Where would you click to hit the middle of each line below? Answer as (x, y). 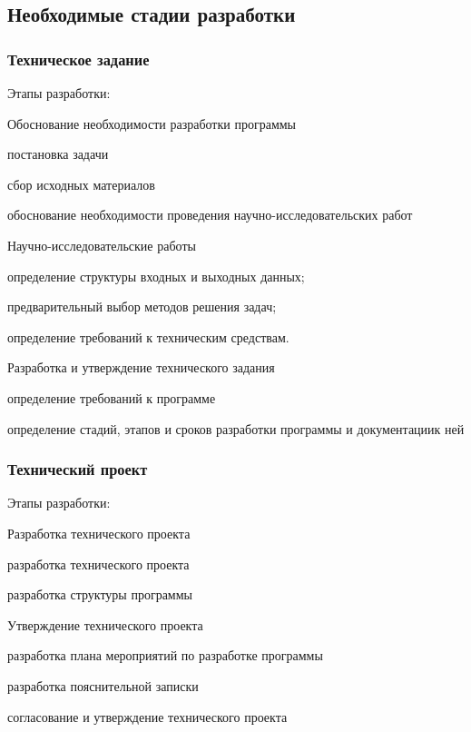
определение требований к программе (112, 397)
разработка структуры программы (100, 594)
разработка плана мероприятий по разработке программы (165, 655)
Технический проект (78, 469)
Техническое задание (78, 59)
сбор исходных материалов (81, 184)
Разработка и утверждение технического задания (141, 367)
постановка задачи (58, 154)
